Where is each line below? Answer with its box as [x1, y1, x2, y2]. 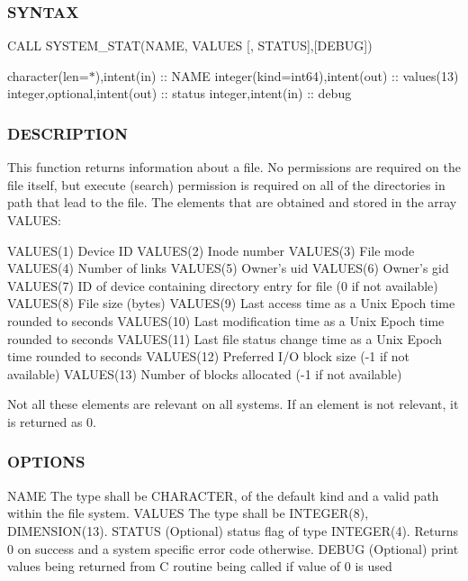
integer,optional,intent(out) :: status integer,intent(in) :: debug [7, 84, 352, 103]
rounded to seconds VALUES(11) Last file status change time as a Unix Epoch [7, 329, 443, 348]
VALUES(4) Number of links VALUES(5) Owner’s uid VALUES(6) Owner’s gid [7, 259, 449, 277]
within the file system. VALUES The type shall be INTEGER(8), [7, 504, 369, 522]
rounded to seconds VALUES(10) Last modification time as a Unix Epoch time [7, 311, 445, 330]
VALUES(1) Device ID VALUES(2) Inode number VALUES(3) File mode [7, 241, 415, 259]
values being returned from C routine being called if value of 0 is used [7, 557, 392, 576]
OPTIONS [7, 450, 85, 473]
